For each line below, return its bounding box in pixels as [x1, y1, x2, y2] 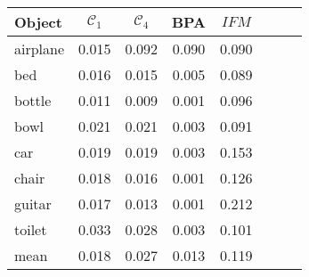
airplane [14, 38, 65, 59]
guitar [14, 193, 52, 214]
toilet [14, 219, 47, 240]
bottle [14, 90, 52, 110]
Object [14, 12, 62, 32]
